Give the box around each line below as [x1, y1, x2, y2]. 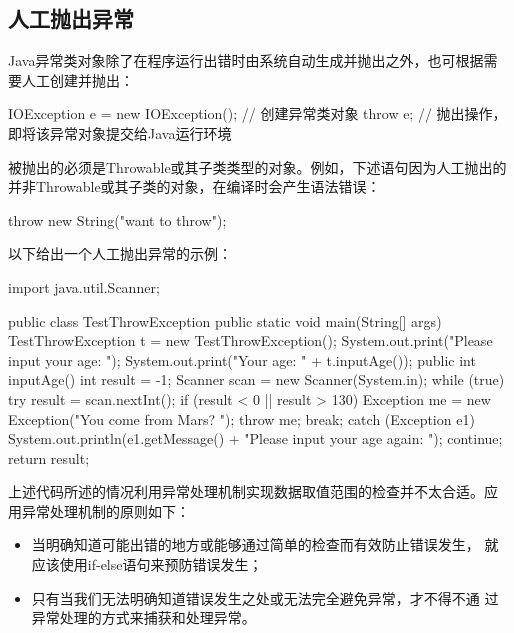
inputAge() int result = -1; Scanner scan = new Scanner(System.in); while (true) [8, 369, 505, 390]
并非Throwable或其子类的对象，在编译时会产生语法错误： [8, 176, 381, 197]
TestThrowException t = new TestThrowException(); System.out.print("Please [8, 330, 493, 351]
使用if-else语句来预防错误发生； [59, 554, 263, 575]
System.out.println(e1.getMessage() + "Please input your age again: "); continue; [8, 428, 503, 449]
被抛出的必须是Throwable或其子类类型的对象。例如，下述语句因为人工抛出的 [8, 156, 507, 177]
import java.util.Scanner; [8, 276, 160, 297]
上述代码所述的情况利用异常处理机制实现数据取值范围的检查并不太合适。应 [8, 481, 498, 502]
